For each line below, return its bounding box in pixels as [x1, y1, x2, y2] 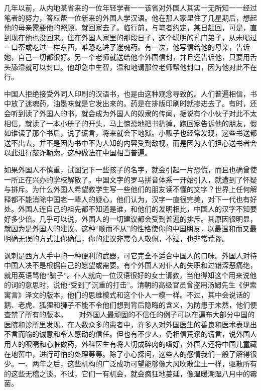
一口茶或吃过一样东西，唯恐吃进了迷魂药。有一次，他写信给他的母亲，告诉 [4, 42, 250, 52]
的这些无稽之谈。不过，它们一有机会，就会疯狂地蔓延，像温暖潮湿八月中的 [4, 368, 250, 378]
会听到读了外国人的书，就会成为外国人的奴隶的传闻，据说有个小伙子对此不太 [4, 108, 257, 118]
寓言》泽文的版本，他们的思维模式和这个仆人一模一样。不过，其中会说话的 [4, 289, 250, 300]
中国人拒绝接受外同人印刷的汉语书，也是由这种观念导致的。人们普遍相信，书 [4, 88, 257, 99]
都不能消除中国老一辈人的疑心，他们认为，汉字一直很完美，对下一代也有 [11, 193, 250, 204]
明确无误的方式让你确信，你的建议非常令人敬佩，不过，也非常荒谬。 [4, 233, 229, 244]
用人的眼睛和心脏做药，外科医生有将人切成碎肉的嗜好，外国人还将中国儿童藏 [4, 339, 257, 349]
